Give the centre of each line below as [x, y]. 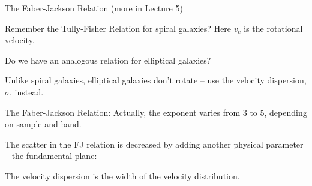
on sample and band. [43, 124]
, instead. [27, 91]
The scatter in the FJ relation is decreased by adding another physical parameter [154, 144]
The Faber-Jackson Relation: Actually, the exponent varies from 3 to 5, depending [156, 112]
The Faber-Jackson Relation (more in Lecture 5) [94, 8]
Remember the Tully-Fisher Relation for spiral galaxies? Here [118, 28]
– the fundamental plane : [51, 156]
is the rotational [273, 28]
